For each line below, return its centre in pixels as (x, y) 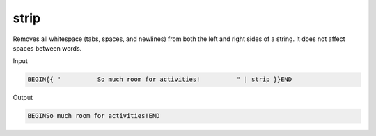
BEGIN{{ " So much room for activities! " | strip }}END (160, 79)
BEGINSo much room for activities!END (94, 116)
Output (23, 98)
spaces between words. (47, 48)
